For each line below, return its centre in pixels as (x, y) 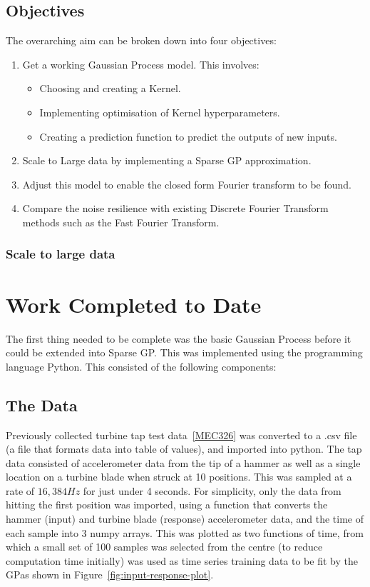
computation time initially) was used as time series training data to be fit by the (182, 560)
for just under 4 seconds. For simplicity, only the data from (212, 490)
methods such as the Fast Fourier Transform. (121, 222)
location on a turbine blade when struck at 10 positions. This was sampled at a (179, 477)
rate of (20, 490)
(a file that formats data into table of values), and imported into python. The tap (184, 449)
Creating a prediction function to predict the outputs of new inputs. (188, 136)
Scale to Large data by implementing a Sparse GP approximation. (167, 160)
